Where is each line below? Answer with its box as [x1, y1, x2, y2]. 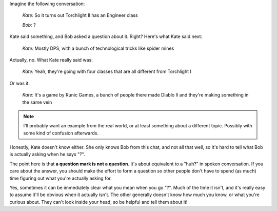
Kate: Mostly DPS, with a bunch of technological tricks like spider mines [22, 45, 174, 51]
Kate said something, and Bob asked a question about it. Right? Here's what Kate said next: [9, 33, 203, 40]
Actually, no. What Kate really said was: [9, 56, 93, 63]
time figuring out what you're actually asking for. [9, 175, 112, 181]
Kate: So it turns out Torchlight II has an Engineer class [22, 12, 138, 18]
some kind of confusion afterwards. [23, 130, 98, 136]
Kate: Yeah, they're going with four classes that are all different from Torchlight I [22, 68, 192, 74]
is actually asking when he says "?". [9, 151, 85, 158]
